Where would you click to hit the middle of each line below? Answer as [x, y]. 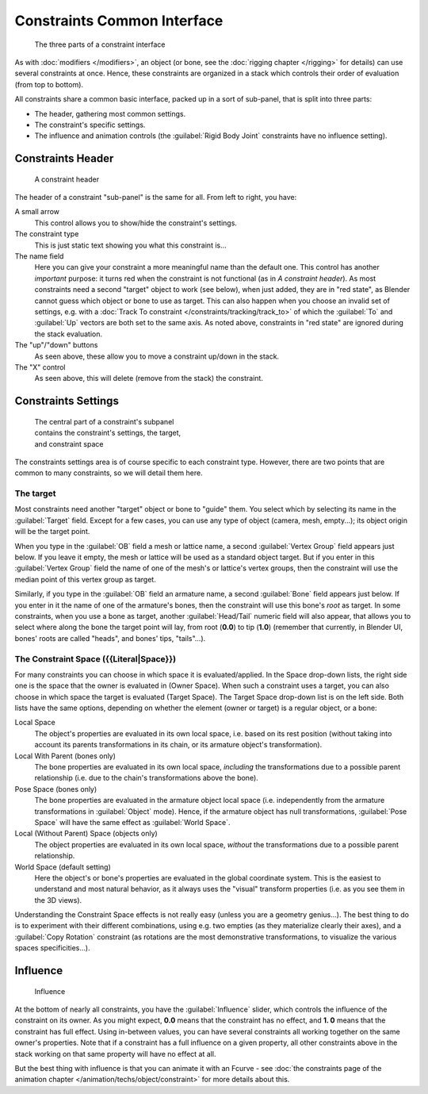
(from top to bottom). [49, 84]
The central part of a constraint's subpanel [104, 421]
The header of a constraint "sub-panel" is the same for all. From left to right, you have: [156, 198]
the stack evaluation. [69, 334]
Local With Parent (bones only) [65, 756]
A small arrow [37, 212]
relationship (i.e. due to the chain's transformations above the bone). [147, 778]
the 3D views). [58, 900]
